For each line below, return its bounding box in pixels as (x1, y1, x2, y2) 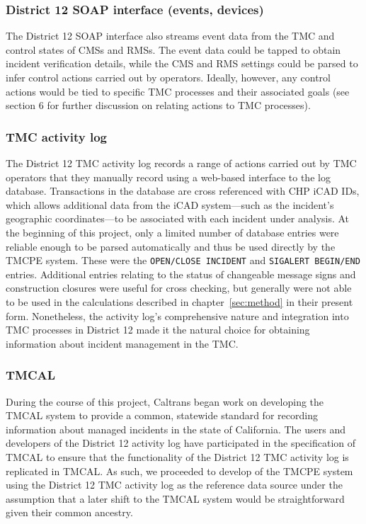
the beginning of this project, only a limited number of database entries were (6, 224, 339, 239)
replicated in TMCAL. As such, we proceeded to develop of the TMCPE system (6, 463, 353, 478)
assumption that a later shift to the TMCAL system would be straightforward (6, 491, 345, 506)
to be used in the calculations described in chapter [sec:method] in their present (6, 295, 353, 309)
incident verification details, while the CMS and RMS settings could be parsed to (6, 56, 358, 71)
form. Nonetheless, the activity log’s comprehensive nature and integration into (6, 308, 349, 323)
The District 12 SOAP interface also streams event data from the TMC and (6, 28, 335, 43)
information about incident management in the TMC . (6, 336, 239, 351)
